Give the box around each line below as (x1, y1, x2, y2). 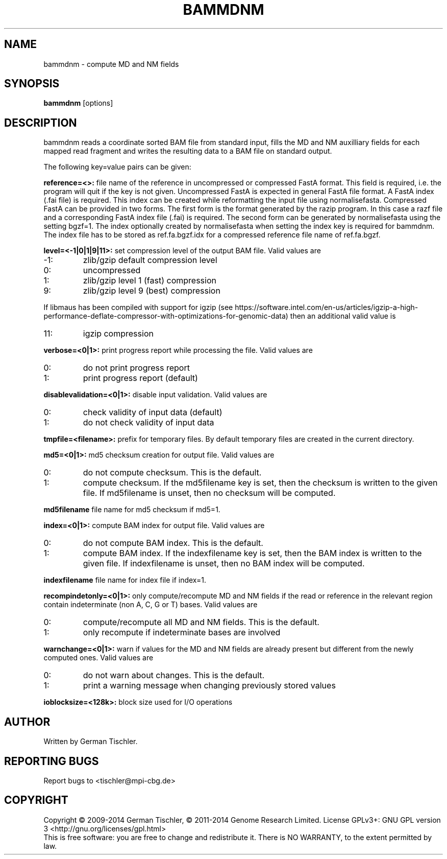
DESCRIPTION (4, 116, 77, 129)
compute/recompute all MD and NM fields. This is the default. (83, 617, 319, 628)
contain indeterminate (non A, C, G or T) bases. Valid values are (43, 600, 258, 609)
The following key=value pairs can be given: (43, 162, 191, 172)
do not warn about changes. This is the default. (83, 670, 265, 681)
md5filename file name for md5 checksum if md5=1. (43, 505, 220, 514)
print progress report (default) (83, 373, 198, 384)
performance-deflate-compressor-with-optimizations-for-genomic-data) (43, 312, 288, 321)
